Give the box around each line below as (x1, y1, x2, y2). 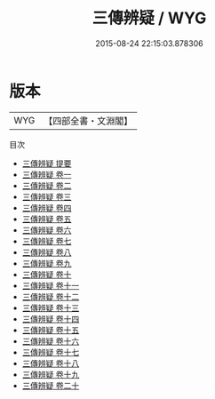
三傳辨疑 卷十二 (21, 291, 80, 302)
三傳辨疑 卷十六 (21, 335, 80, 347)
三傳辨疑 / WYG (92, 8, 207, 28)
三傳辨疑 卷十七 (21, 347, 80, 357)
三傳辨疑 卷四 (21, 202, 72, 213)
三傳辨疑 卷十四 (21, 313, 80, 324)
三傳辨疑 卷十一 (21, 280, 80, 291)
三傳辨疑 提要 (21, 157, 72, 169)
